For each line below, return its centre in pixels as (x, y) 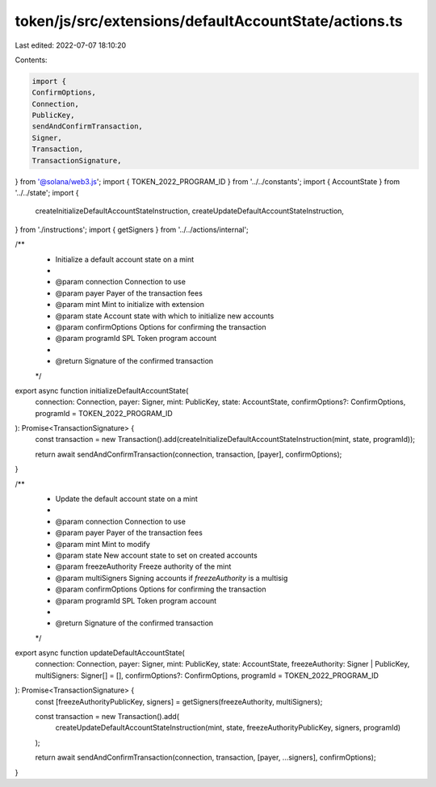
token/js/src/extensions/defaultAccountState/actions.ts (209, 21)
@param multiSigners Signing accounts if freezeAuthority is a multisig (172, 578)
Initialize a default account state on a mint (125, 259)
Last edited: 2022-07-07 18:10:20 (71, 45)
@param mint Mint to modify (103, 544)
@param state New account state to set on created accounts (156, 555)
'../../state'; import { (47, 193)
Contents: (31, 60)
